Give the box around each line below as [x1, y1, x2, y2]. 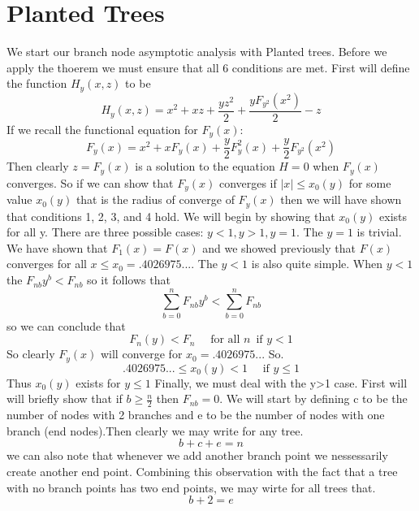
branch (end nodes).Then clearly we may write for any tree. [6, 422, 304, 439]
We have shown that [6, 239, 108, 256]
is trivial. [356, 223, 402, 240]
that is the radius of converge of [76, 191, 235, 208]
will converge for [100, 345, 183, 362]
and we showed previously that [202, 239, 356, 256]
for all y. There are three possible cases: [6, 223, 204, 240]
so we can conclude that [6, 317, 126, 334]
